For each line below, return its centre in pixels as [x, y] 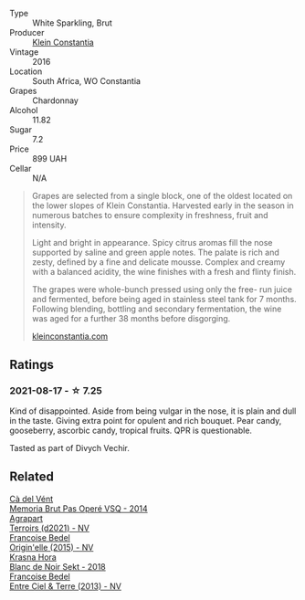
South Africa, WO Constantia [87, 81]
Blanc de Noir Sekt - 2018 [58, 566]
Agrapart [26, 518]
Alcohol [24, 110]
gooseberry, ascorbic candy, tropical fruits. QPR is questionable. [131, 430]
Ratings [32, 365]
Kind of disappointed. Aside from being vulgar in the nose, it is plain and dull [153, 411]
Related [32, 477]
